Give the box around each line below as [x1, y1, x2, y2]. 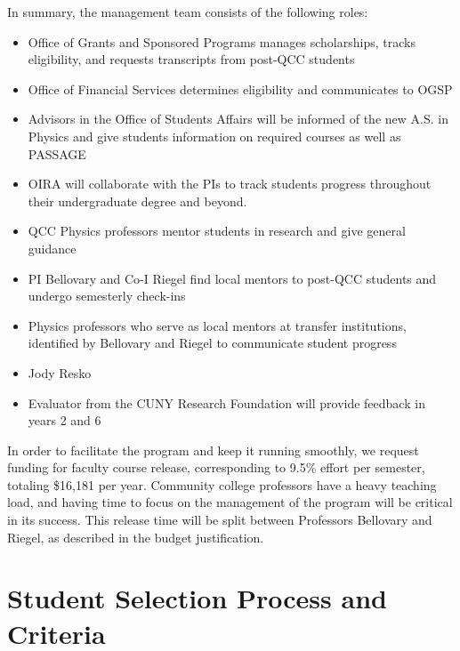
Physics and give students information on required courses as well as [28, 126, 401, 145]
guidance [28, 238, 77, 257]
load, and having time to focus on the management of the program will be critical [7, 493, 453, 511]
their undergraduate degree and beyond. [28, 191, 247, 210]
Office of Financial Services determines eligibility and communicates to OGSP [28, 79, 453, 98]
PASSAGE [28, 144, 86, 163]
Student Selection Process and [7, 580, 387, 616]
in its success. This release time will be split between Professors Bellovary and [7, 510, 432, 529]
